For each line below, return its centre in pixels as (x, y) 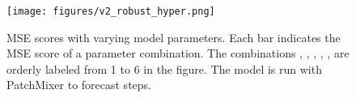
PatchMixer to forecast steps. (79, 85)
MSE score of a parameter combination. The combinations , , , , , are (178, 53)
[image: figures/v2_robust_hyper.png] (111, 11)
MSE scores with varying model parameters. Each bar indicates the (174, 37)
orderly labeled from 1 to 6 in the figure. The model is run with (164, 68)
